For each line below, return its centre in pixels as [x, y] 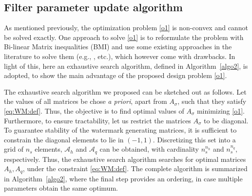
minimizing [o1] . [221, 110]
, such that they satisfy [212, 101]
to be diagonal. [226, 120]
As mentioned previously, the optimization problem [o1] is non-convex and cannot [126, 28]
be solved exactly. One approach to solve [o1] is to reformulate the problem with [124, 37]
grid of [14, 149]
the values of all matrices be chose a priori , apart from [86, 101]
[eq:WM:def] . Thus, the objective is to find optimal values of [94, 110]
